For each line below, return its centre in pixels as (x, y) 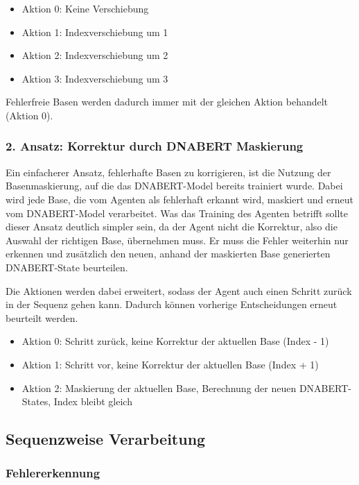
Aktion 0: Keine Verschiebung (85, 8)
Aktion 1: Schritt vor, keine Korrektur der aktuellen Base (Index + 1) (170, 364)
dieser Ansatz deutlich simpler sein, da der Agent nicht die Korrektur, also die (172, 227)
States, (36, 401)
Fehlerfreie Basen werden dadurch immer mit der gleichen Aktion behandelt (167, 102)
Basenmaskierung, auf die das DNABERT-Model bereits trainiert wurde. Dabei (174, 186)
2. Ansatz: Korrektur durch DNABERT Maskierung (155, 146)
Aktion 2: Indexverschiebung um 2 (95, 55)
